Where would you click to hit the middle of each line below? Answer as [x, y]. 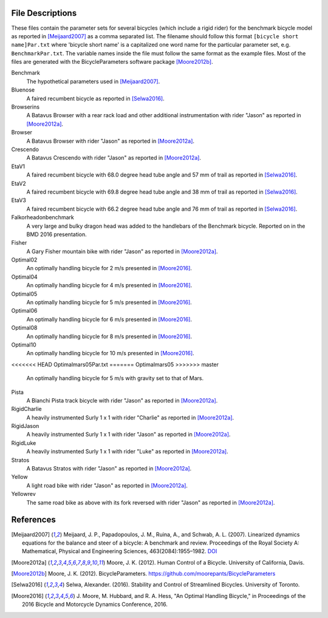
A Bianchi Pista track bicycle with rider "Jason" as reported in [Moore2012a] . [122, 400]
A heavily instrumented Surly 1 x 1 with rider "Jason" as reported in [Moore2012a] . [128, 435]
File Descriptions [44, 13]
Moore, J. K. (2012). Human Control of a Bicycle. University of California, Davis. [206, 562]
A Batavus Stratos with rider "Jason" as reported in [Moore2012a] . [109, 469]
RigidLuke [24, 443]
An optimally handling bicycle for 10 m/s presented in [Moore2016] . [110, 353]
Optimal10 [24, 345]
